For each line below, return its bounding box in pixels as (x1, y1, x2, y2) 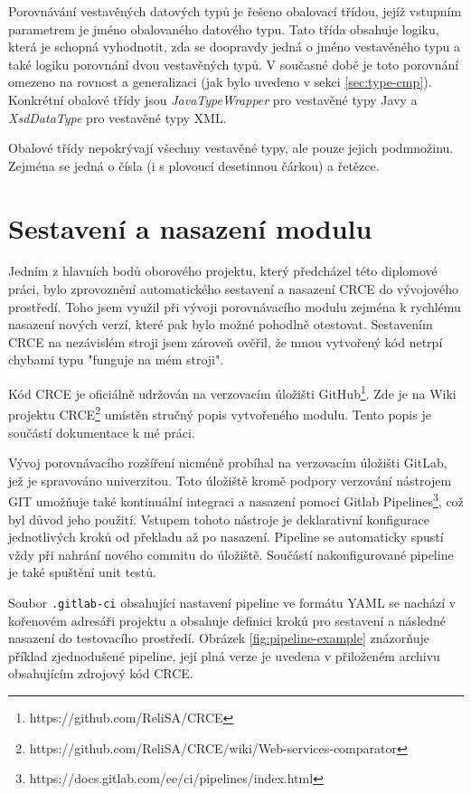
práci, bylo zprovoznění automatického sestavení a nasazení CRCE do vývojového (8, 279, 459, 298)
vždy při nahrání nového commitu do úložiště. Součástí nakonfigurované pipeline (8, 544, 454, 563)
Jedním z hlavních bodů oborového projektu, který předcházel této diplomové (8, 261, 438, 280)
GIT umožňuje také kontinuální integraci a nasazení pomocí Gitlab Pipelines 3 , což (8, 489, 464, 510)
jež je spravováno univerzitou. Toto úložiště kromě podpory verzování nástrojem (8, 470, 452, 489)
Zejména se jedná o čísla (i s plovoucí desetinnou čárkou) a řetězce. (8, 156, 380, 175)
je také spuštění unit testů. (8, 562, 156, 581)
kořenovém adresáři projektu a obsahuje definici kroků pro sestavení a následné (8, 610, 447, 629)
